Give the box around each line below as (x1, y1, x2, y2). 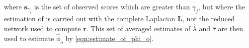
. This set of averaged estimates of (86, 23, 190, 34)
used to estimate (4, 33, 54, 44)
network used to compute (4, 23, 81, 34)
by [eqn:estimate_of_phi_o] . (65, 33, 154, 44)
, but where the (198, 1, 245, 11)
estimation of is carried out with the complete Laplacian (4, 13, 175, 24)
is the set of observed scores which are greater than (34, 1, 190, 11)
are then (218, 23, 244, 34)
